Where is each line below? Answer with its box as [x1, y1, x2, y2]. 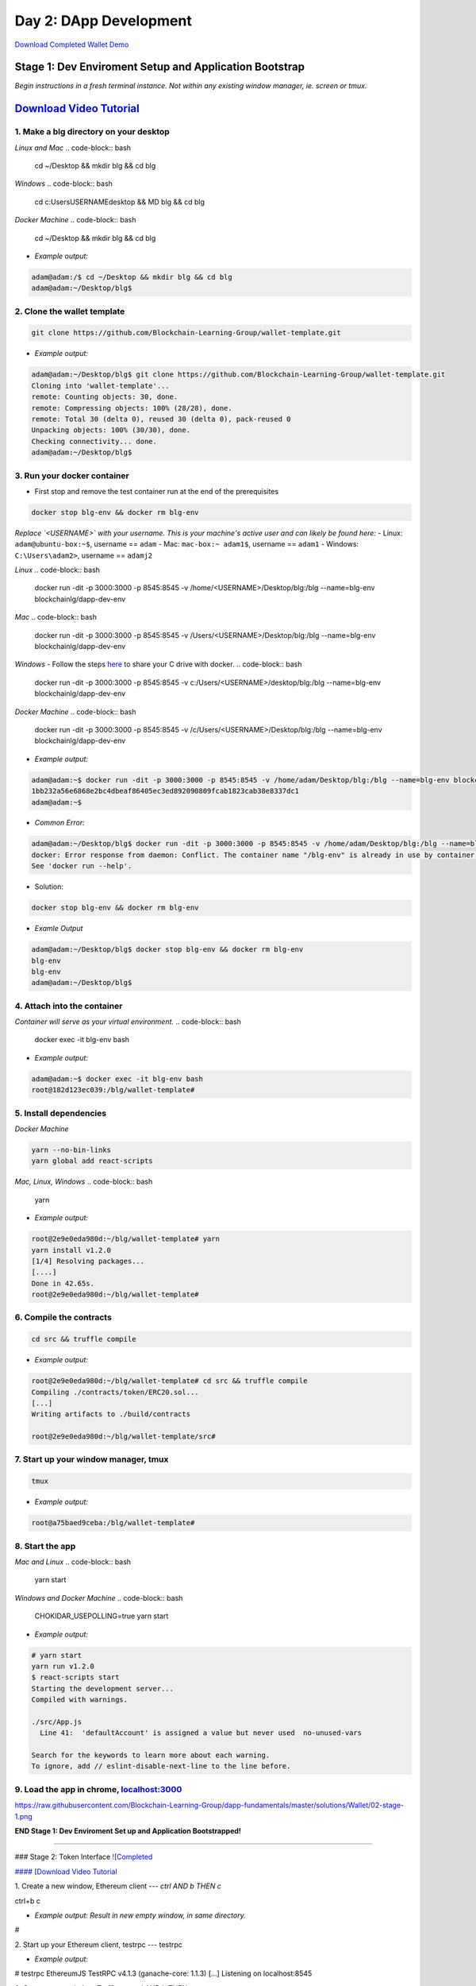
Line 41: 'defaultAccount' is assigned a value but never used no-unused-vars [40, 1729, 363, 1737]
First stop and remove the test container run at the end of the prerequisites [34, 486, 279, 496]
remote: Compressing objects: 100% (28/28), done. [31, 404, 233, 412]
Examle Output [34, 924, 83, 933]
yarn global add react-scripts [31, 1157, 154, 1165]
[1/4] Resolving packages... [31, 1256, 145, 1265]
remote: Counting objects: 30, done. [31, 392, 178, 401]
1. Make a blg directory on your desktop [14, 126, 170, 137]
